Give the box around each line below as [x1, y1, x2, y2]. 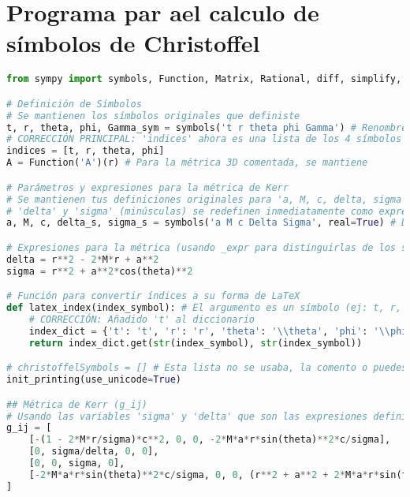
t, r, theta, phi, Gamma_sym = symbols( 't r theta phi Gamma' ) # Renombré [6, 121, 408, 133]
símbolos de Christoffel [6, 27, 260, 59]
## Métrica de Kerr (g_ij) [6, 398, 147, 410]
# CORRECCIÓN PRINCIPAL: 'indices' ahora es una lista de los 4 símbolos [6, 133, 402, 145]
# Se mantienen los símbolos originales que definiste [6, 110, 300, 121]
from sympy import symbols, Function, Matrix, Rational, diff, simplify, [6, 73, 402, 85]
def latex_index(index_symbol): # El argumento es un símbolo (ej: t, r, [6, 302, 402, 314]
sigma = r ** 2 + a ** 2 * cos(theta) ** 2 [6, 265, 193, 277]
